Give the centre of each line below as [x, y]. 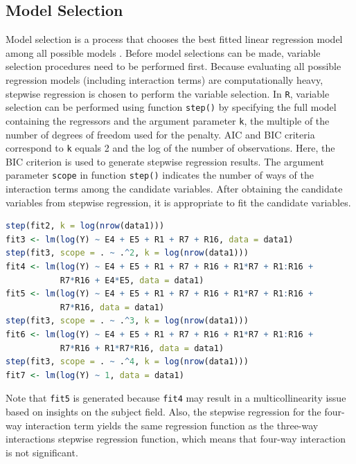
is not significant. [42, 452]
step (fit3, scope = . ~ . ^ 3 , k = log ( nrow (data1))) [127, 321]
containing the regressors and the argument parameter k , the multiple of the [168, 120]
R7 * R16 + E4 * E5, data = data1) [132, 280]
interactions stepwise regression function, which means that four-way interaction [176, 439]
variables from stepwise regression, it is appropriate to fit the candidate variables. [178, 202]
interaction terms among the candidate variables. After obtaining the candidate [174, 189]
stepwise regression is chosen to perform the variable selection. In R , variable [168, 93]
